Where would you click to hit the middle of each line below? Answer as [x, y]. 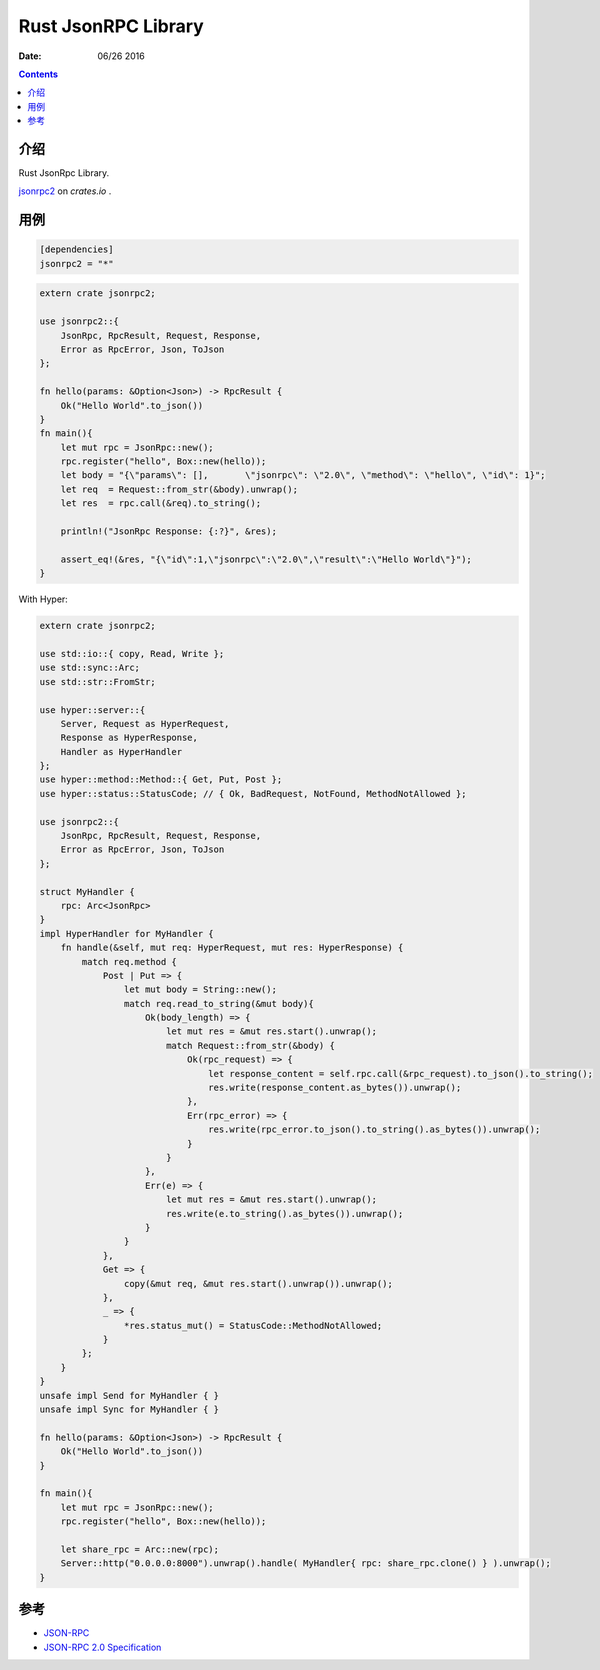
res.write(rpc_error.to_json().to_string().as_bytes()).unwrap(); [374, 1129]
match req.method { [129, 961]
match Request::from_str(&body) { [250, 1045]
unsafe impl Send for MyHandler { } [129, 1395]
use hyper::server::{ [92, 709]
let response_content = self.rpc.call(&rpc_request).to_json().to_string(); [401, 1073]
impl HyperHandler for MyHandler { [126, 933]
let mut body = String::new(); [200, 989]
